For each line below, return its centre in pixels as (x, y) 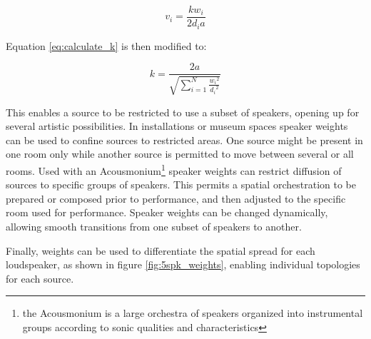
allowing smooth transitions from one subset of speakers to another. (154, 226)
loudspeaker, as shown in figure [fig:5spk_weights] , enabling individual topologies (183, 264)
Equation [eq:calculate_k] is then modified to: (106, 45)
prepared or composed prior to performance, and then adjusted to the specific (176, 198)
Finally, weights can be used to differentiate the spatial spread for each (161, 250)
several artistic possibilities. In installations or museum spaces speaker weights (177, 126)
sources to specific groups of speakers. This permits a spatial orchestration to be (181, 184)
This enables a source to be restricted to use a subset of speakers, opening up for (183, 112)
